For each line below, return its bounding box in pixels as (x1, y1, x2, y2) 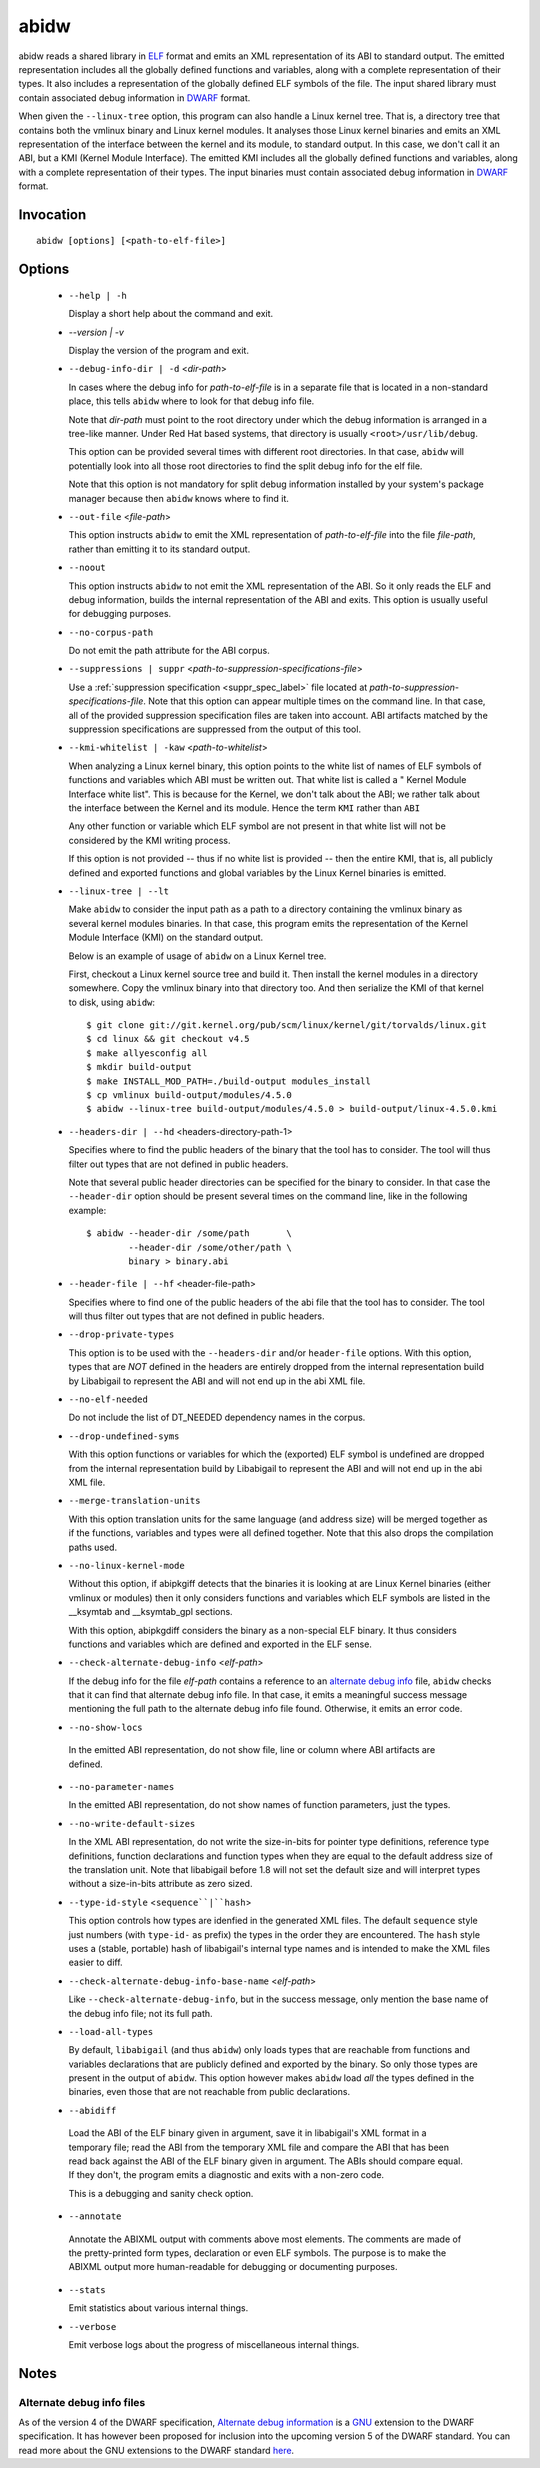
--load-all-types (68, 2026, 154, 2037)
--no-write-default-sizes (68, 1818, 196, 1829)
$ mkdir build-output (86, 1061, 192, 1073)
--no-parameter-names (68, 1781, 175, 1793)
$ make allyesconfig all (86, 1047, 208, 1059)
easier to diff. (68, 1956, 124, 1969)
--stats (68, 2284, 107, 2295)
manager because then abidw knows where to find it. (68, 492, 290, 504)
